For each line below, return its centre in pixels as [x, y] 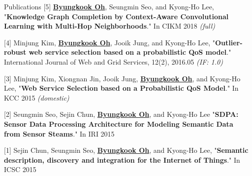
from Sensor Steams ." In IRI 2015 [59, 133]
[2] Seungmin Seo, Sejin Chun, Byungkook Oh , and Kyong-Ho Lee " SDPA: [121, 114]
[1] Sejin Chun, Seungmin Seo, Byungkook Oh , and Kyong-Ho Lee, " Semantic [126, 150]
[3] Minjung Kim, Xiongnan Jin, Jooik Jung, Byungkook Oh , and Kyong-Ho [122, 78]
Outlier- [229, 42]
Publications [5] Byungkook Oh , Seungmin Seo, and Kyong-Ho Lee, [109, 6]
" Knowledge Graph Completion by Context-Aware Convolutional [116, 16]
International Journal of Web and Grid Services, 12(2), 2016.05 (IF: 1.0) [113, 61]
